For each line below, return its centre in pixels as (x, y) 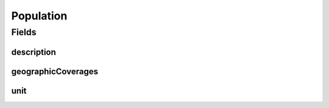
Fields (24, 32)
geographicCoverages (55, 71)
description (34, 52)
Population (39, 16)
